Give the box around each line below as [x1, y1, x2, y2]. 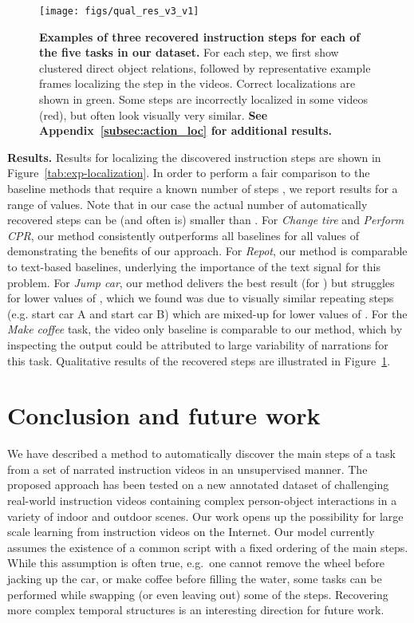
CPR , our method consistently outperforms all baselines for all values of [7, 227, 360, 243]
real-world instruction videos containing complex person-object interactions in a [7, 492, 397, 509]
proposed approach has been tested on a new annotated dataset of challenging [7, 476, 389, 493]
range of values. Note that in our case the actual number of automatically [7, 195, 368, 212]
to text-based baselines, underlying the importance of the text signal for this [7, 258, 380, 274]
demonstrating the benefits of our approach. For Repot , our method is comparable [7, 242, 408, 259]
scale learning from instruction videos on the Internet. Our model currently [7, 523, 375, 540]
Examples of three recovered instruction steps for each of [39, 28, 361, 45]
